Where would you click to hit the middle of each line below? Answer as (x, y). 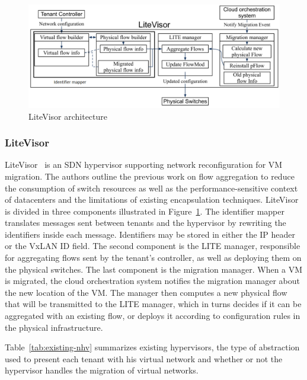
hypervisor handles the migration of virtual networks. (102, 370)
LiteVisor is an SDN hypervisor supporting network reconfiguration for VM (144, 165)
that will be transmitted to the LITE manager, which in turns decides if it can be (153, 304)
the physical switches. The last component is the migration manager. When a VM (154, 269)
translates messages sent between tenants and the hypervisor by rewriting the (145, 223)
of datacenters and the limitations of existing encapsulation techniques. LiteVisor (152, 199)
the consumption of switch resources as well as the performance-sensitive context (151, 188)
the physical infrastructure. (54, 327)
